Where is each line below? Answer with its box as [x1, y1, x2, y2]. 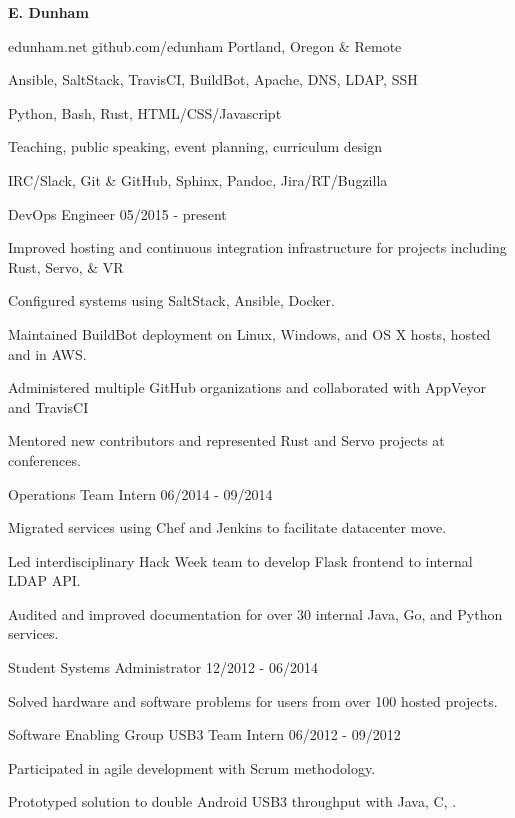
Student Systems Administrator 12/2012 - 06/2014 [8, 657, 318, 678]
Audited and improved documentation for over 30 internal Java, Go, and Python [8, 603, 503, 624]
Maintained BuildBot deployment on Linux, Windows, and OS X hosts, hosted [8, 323, 491, 344]
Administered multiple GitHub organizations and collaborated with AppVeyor [8, 377, 487, 398]
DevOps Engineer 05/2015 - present [8, 203, 227, 224]
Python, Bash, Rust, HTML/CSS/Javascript [8, 102, 282, 123]
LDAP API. [8, 570, 81, 591]
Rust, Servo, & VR [8, 256, 124, 277]
